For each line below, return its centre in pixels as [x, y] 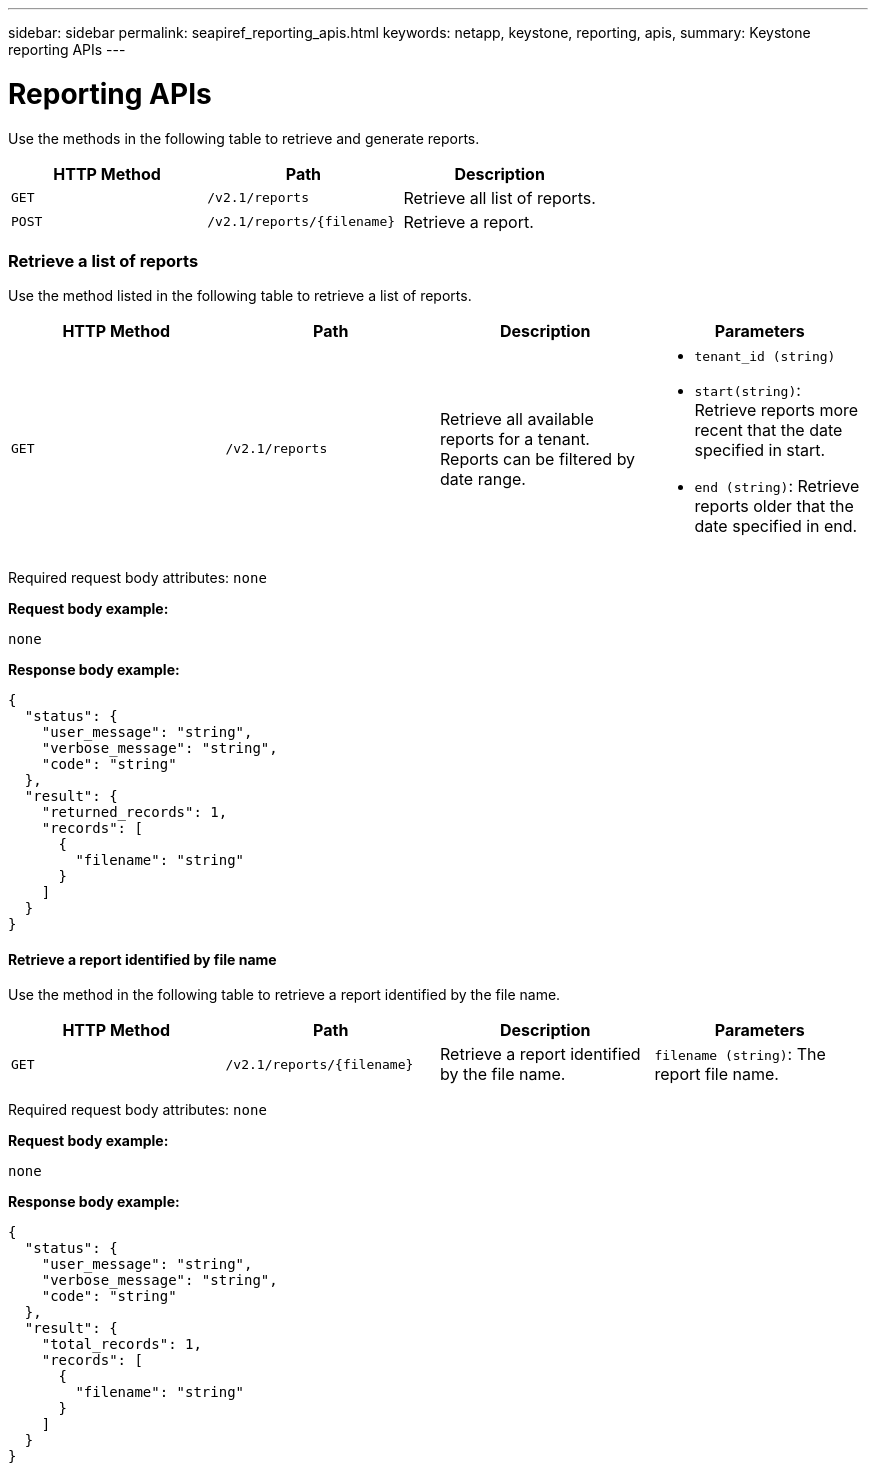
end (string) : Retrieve [777, 486]
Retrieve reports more [776, 410]
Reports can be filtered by [538, 458]
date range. [483, 478]
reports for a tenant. [515, 438]
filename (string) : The [740, 1054]
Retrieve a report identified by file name [142, 959]
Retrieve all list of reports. [499, 197]
